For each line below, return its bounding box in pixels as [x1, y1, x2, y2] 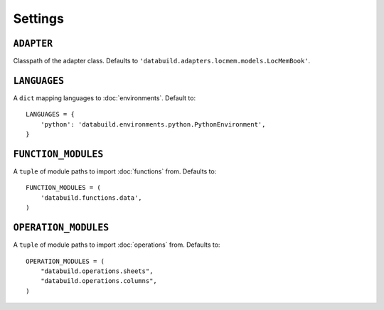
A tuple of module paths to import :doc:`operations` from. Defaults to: [13, 240, 220, 249]
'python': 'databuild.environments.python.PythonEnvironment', [40, 120, 266, 128]
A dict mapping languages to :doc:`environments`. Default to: [13, 93, 196, 102]
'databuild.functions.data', [40, 193, 142, 202]
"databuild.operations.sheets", [40, 267, 154, 275]
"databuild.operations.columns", [40, 277, 158, 285]
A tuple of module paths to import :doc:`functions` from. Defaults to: [13, 167, 217, 176]
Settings [13, 11, 64, 26]
